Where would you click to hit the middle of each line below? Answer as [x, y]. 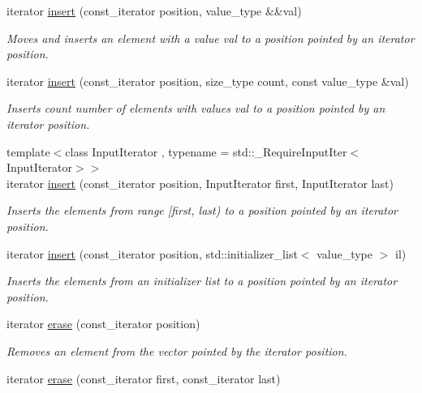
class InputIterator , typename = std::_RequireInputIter [206, 151]
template [28, 151]
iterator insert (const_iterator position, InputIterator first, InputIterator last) [200, 183]
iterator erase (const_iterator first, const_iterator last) [144, 378]
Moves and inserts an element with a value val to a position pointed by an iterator [211, 38]
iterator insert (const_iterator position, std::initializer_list [152, 253]
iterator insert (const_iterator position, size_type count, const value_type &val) [208, 81]
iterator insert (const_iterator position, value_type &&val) [154, 11]
